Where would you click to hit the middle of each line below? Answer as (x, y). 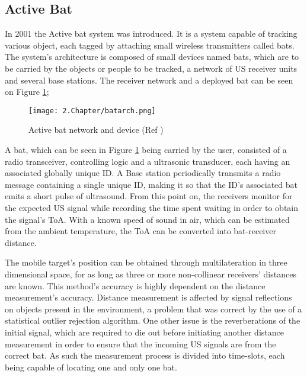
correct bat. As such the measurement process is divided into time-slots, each (145, 355)
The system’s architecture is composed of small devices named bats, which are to (152, 57)
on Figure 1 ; (27, 92)
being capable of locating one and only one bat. (91, 367)
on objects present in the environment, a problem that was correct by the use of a (153, 309)
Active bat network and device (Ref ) (96, 130)
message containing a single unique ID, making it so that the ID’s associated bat (151, 184)
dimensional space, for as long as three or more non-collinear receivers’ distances (151, 274)
